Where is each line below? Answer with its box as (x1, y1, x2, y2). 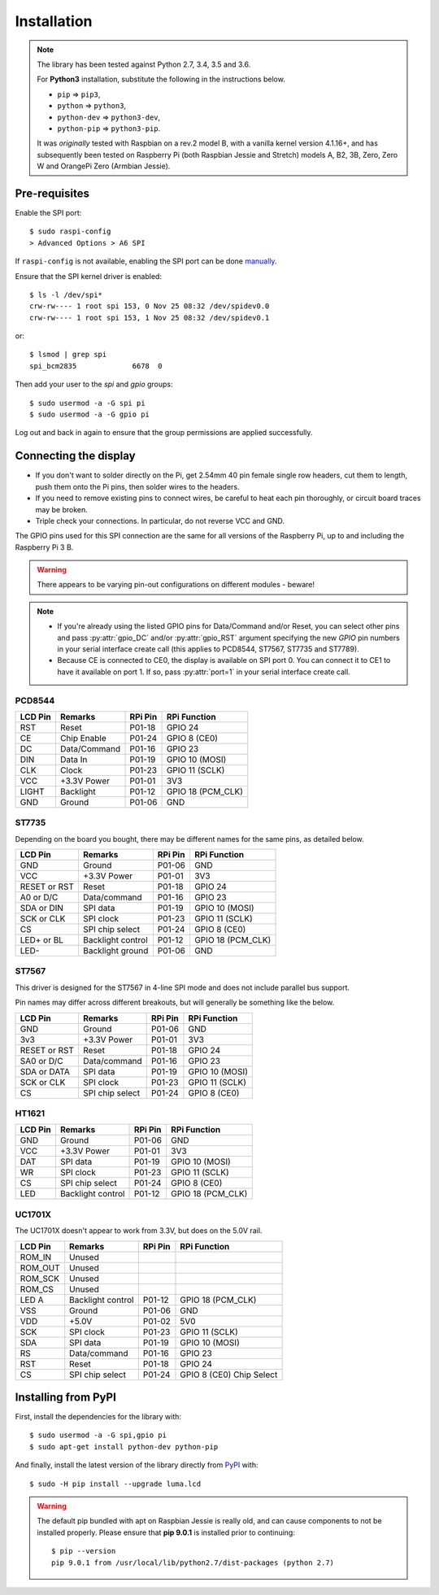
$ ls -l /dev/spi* (29, 290, 103, 299)
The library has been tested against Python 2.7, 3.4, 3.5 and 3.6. (37, 59, 251, 69)
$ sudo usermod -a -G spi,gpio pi (29, 1431, 167, 1440)
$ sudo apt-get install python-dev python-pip (29, 1442, 219, 1451)
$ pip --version (51, 1546, 116, 1556)
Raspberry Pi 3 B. (15, 542, 74, 552)
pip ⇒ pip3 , (57, 89, 101, 99)
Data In (59, 753, 88, 765)
